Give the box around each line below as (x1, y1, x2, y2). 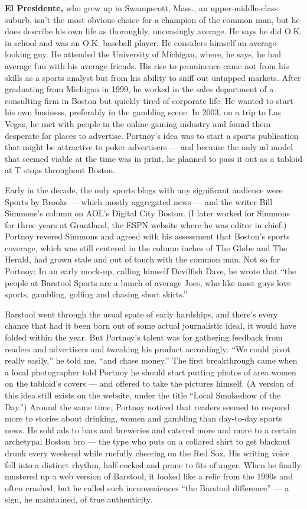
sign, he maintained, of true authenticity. (5, 493, 152, 505)
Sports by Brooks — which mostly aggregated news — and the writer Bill (5, 195, 273, 208)
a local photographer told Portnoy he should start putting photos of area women (5, 365, 296, 378)
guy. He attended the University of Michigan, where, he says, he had (34, 48, 282, 60)
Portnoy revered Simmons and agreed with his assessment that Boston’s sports (5, 230, 290, 242)
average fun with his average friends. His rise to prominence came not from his (5, 59, 289, 72)
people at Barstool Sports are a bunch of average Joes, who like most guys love (5, 276, 291, 288)
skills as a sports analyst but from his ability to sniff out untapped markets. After (5, 71, 301, 83)
